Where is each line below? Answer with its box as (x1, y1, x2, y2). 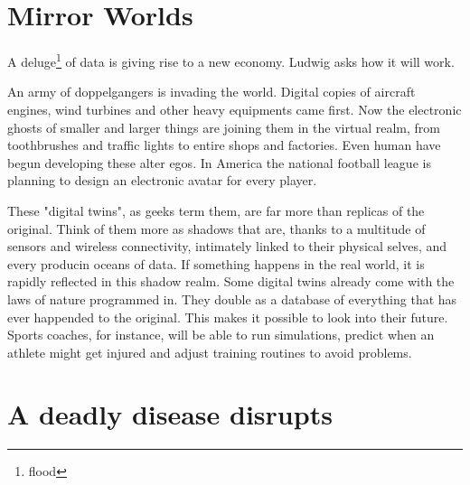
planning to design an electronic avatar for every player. (7, 171, 317, 190)
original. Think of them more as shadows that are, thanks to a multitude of (7, 219, 426, 238)
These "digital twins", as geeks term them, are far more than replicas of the (7, 201, 425, 219)
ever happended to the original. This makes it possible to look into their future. (7, 307, 448, 326)
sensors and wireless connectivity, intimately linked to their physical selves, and (7, 237, 447, 256)
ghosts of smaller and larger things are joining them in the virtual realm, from (7, 117, 440, 136)
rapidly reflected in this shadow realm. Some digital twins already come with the (7, 272, 455, 291)
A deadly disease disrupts (7, 396, 333, 433)
